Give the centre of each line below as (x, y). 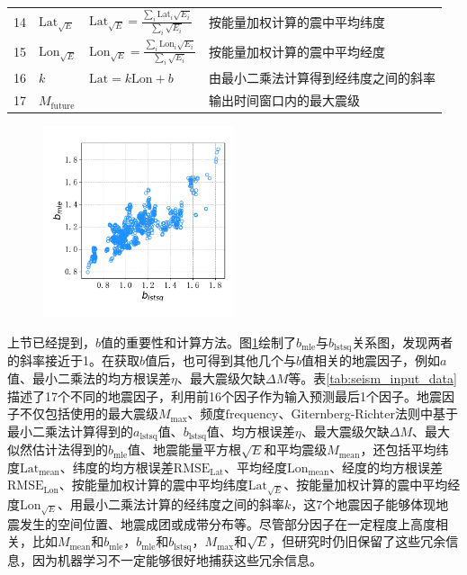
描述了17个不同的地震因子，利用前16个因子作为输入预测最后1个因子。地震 (225, 395)
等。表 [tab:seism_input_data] (373, 377)
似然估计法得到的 (58, 449)
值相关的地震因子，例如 (371, 360)
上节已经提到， (51, 341)
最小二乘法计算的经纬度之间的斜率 (183, 503)
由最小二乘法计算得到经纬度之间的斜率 (323, 78)
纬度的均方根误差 (123, 467)
